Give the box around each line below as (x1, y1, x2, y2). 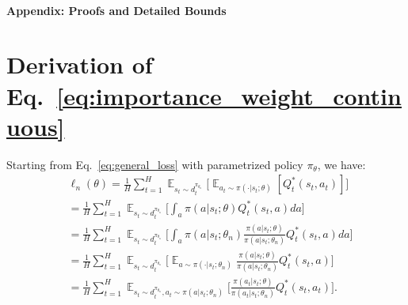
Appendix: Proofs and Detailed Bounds (6, 2, 227, 18)
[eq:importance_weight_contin (56, 79, 402, 111)
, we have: (317, 156, 366, 172)
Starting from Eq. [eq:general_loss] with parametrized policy (6, 156, 303, 172)
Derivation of (6, 48, 153, 81)
